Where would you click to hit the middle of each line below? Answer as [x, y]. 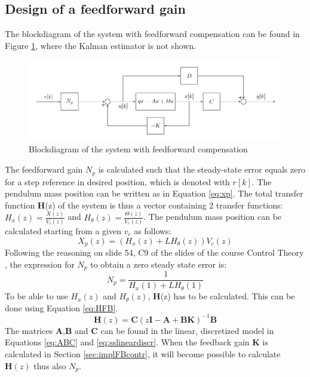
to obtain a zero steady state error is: [159, 264]
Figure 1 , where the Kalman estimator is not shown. [101, 45]
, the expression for [40, 264]
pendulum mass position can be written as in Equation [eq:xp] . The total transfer [154, 193]
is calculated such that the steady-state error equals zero [202, 169]
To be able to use [36, 296]
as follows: [153, 230]
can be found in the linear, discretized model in [187, 330]
